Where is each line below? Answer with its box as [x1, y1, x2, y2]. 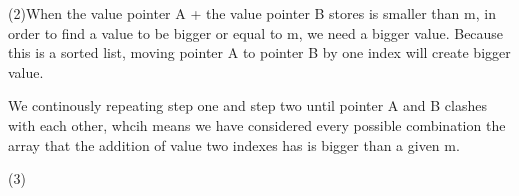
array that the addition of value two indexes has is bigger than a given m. [8, 134, 460, 155]
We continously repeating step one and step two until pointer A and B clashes [8, 95, 487, 116]
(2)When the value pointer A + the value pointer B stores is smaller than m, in [8, 3, 496, 23]
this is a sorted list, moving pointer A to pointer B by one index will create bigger [8, 42, 511, 63]
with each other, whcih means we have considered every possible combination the [8, 114, 506, 135]
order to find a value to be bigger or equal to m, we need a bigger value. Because [8, 22, 504, 43]
